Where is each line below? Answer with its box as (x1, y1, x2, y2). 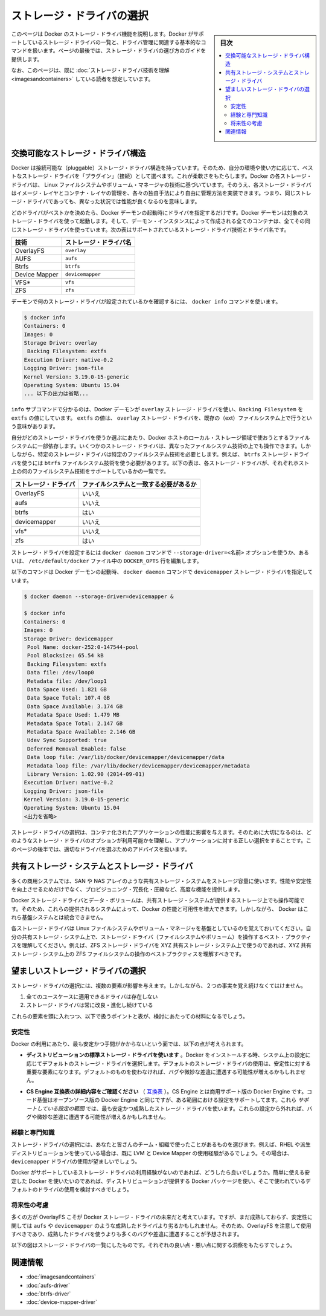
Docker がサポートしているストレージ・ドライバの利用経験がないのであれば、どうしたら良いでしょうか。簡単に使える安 (11, 1169, 310, 1176)
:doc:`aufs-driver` (26, 1282, 71, 1289)
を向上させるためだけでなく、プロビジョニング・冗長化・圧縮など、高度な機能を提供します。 (11, 885, 243, 893)
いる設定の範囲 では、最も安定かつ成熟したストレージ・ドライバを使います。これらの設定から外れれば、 (47, 1104, 307, 1112)
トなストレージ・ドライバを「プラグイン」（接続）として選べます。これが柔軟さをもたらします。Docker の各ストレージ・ (11, 172, 312, 180)
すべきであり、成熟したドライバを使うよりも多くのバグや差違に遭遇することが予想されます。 (11, 1231, 243, 1238)
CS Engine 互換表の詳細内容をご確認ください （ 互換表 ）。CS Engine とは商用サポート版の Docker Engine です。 (26, 1087, 307, 1095)
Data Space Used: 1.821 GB (27, 686, 107, 692)
